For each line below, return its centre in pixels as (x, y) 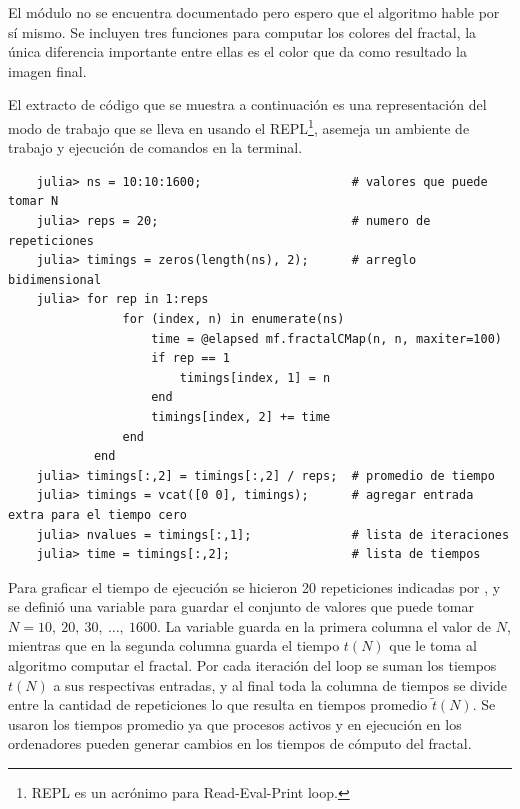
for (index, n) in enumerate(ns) (233, 318)
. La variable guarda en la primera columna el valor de (323, 625)
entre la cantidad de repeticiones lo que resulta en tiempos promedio (218, 704)
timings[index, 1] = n (255, 377)
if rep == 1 (190, 358)
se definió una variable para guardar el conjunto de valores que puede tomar (241, 606)
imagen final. (47, 70)
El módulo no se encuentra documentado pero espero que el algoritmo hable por (254, 12)
